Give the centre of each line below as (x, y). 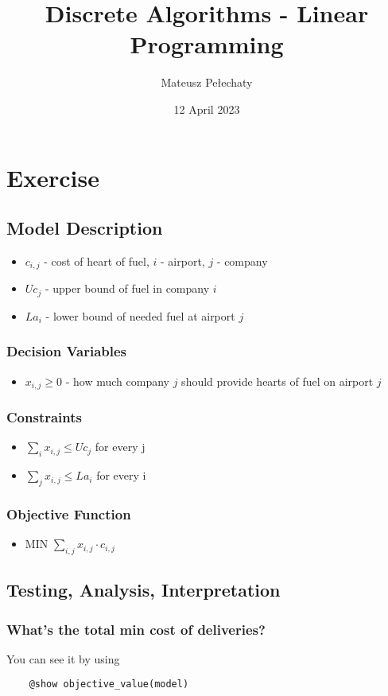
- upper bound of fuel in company (127, 288)
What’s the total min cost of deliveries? (136, 629)
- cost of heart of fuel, (97, 261)
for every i (121, 475)
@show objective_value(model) (109, 684)
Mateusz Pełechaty (207, 82)
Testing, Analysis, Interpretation (144, 590)
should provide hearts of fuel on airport (277, 381)
